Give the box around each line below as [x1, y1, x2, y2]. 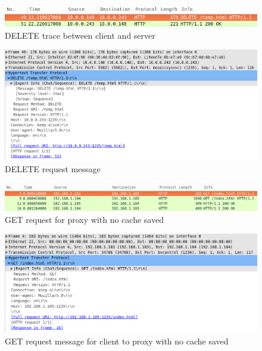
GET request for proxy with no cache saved [5, 213, 164, 225]
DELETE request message [5, 163, 101, 175]
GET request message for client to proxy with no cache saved [5, 334, 229, 347]
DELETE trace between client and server [5, 29, 155, 41]
